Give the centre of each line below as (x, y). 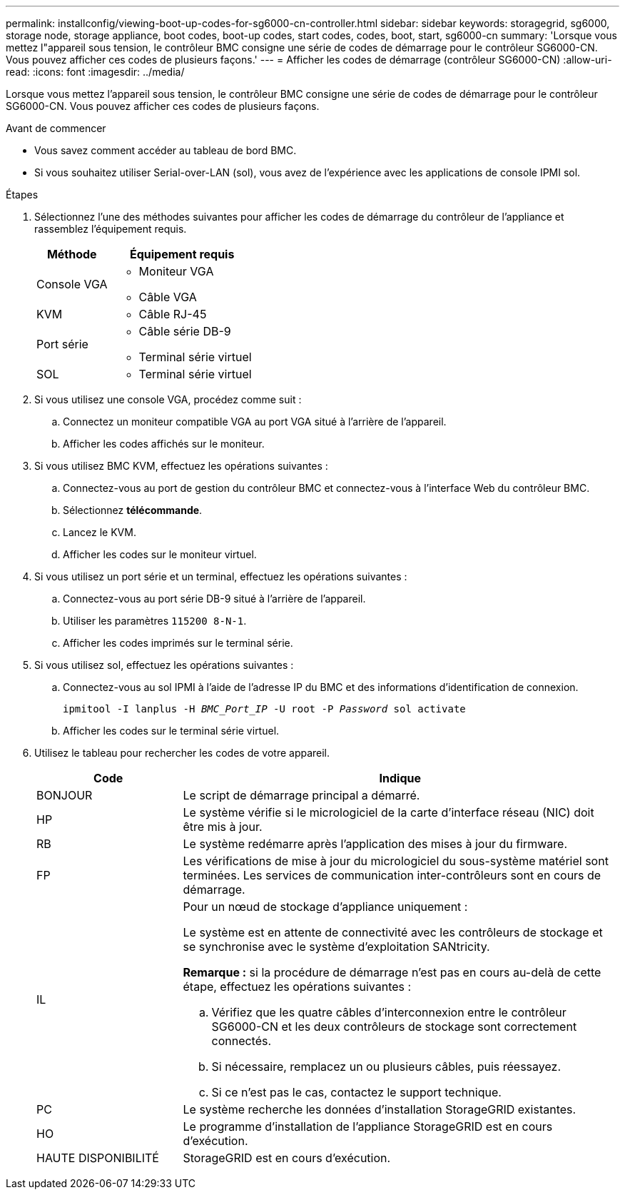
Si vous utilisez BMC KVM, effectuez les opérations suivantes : (181, 466)
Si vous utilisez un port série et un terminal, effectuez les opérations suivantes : (221, 576)
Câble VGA (168, 297)
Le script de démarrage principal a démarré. (301, 795)
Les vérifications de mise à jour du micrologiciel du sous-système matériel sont (396, 861)
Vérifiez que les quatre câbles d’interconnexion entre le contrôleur (389, 1012)
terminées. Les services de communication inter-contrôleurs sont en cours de (392, 875)
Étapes (22, 195)
